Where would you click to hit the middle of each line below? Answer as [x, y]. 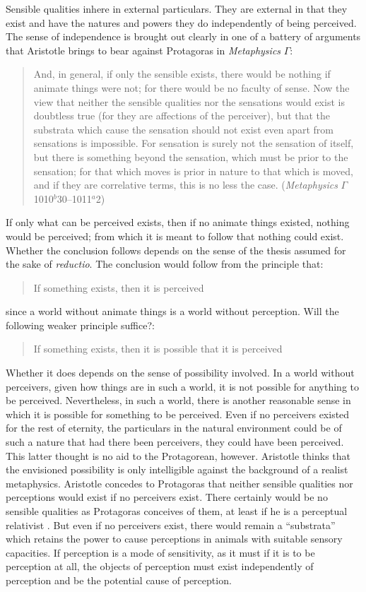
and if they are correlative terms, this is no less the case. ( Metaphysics [185, 185]
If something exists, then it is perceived [119, 287]
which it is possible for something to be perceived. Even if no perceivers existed [178, 414]
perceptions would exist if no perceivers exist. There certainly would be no [167, 497]
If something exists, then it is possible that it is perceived [158, 349]
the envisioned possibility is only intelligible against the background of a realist [177, 469]
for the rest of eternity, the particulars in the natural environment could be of [174, 428]
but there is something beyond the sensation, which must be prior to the [191, 156]
